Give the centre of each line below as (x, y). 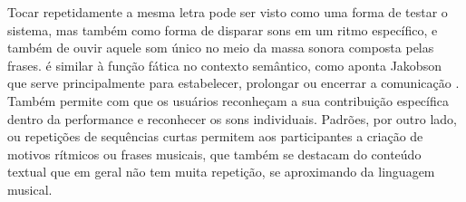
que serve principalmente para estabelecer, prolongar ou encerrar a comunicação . (233, 83)
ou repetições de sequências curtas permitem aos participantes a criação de (215, 136)
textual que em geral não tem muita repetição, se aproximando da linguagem (221, 172)
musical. (30, 189)
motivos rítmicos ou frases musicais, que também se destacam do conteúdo (214, 154)
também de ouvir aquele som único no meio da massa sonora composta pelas (221, 48)
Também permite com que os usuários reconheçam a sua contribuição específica (228, 100)
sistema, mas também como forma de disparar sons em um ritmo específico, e (223, 29)
